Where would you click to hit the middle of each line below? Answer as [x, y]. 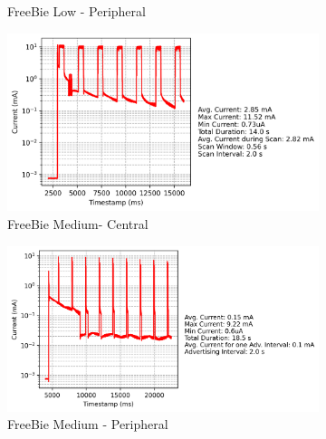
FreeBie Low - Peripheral [77, 11]
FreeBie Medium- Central [78, 224]
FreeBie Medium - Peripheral [88, 424]
